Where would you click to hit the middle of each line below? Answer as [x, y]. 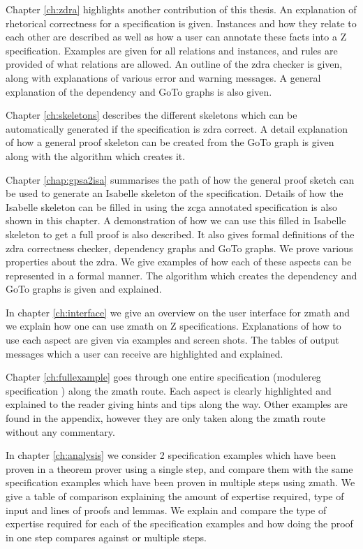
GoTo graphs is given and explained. [84, 289]
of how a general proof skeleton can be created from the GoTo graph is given [170, 142]
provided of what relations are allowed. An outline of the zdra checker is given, [174, 64]
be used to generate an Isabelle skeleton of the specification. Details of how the [175, 193]
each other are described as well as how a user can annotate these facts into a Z [176, 37]
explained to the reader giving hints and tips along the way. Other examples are [177, 404]
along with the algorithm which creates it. [96, 155]
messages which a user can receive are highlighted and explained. [145, 353]
